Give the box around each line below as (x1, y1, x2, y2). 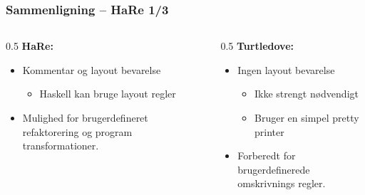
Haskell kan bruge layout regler (39, 86, 176, 101)
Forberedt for (237, 148, 296, 163)
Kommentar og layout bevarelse (22, 62, 161, 77)
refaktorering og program (22, 124, 133, 139)
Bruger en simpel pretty (255, 110, 359, 125)
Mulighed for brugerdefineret (22, 110, 148, 125)
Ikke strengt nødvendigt (255, 86, 359, 101)
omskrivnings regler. (237, 176, 326, 191)
